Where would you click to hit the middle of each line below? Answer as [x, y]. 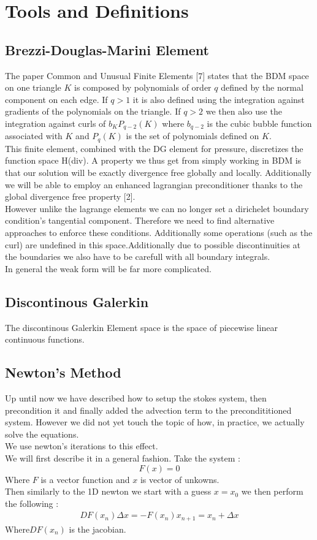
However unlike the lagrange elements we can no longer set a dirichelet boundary [157, 208]
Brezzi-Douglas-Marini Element [107, 49]
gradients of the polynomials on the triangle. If [93, 111]
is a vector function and [85, 479]
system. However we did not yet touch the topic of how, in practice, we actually [155, 422]
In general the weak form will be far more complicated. [108, 268]
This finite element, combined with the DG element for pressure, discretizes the [154, 148]
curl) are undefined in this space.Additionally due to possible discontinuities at [153, 244]
